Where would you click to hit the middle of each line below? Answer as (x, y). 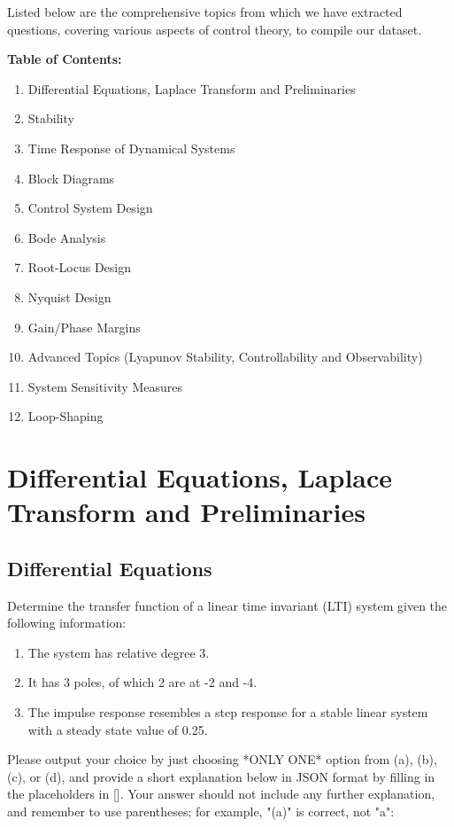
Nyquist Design (69, 296)
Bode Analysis (67, 237)
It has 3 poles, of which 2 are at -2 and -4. (142, 682)
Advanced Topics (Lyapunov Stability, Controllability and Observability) (225, 357)
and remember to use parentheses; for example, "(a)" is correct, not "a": (201, 811)
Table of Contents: (65, 59)
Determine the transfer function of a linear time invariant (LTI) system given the (227, 605)
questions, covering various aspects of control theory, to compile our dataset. (215, 29)
